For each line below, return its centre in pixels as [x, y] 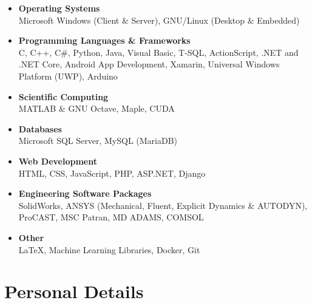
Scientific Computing [63, 96]
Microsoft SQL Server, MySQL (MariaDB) [98, 141]
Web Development [58, 161]
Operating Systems [59, 8]
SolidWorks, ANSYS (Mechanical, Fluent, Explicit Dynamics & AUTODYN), [163, 205]
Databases [40, 128]
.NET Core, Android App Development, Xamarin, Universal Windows [149, 64]
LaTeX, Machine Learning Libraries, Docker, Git [109, 249]
